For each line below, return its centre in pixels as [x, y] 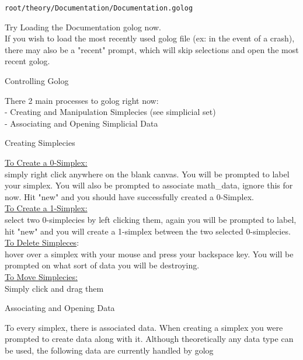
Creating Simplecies [40, 143]
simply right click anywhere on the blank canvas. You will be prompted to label [147, 174]
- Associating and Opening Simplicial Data [81, 123]
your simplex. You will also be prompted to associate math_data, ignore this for [149, 185]
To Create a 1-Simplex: [46, 208]
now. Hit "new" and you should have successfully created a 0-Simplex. [129, 196]
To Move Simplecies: [41, 276]
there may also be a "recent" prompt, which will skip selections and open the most [152, 49]
